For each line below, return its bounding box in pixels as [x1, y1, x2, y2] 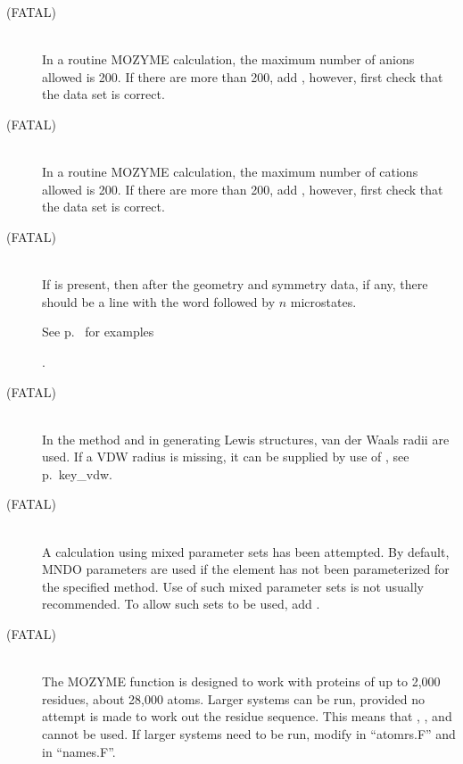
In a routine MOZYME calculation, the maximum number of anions [42, 50, 415, 69]
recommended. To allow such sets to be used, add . [42, 594, 320, 613]
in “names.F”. [42, 742, 116, 760]
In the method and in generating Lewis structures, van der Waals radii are [42, 429, 450, 448]
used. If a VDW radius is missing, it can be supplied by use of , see [42, 447, 409, 466]
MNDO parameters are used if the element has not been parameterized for [42, 560, 450, 578]
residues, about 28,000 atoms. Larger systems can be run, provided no [42, 689, 426, 708]
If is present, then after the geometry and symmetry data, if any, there [42, 275, 428, 294]
